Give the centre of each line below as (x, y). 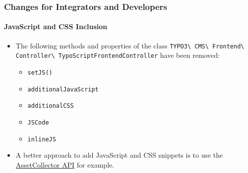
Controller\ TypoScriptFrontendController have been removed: (118, 55)
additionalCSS (51, 106)
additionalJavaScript (63, 89)
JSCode (38, 122)
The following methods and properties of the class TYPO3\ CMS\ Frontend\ (130, 45)
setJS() (40, 72)
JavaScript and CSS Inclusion (56, 26)
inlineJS (42, 139)
